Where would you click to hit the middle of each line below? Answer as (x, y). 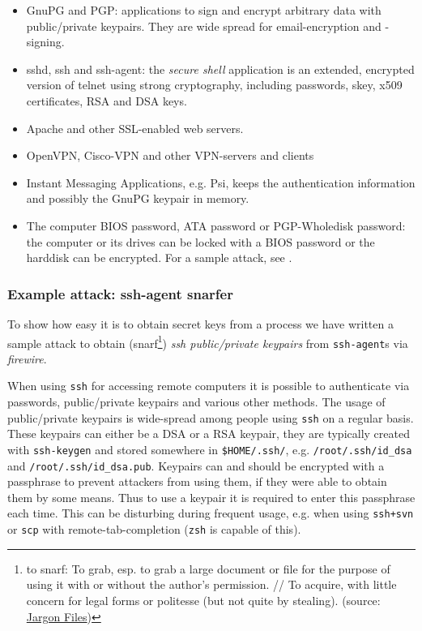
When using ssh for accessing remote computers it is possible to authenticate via (209, 386)
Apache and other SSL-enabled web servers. (135, 128)
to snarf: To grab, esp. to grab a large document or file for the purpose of (208, 568)
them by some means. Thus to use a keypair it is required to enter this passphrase (211, 497)
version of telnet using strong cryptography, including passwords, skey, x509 (214, 85)
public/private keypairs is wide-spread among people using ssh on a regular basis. (211, 417)
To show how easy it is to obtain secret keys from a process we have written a (200, 323)
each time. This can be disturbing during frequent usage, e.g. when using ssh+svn (211, 513)
